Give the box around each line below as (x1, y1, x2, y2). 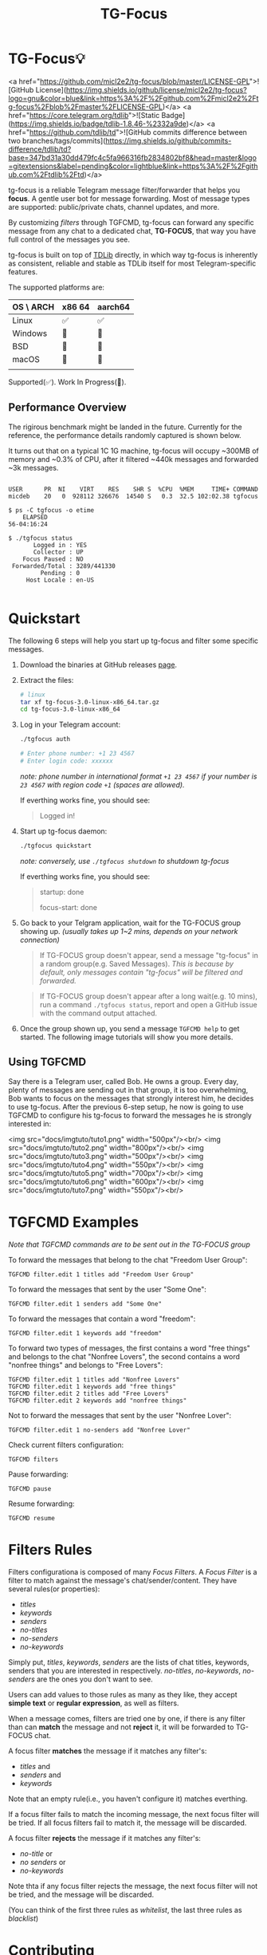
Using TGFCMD (8, 1055, 86, 1069)
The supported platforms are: (8, 282, 105, 292)
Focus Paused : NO (22, 555, 84, 563)
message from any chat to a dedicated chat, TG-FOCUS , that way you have (8, 226, 257, 235)
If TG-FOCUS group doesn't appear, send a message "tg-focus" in (39, 950, 259, 960)
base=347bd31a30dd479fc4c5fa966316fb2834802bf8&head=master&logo (8, 152, 257, 162)
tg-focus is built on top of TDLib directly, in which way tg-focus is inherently (8, 250, 258, 259)
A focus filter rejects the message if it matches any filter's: (8, 1833, 202, 1843)
